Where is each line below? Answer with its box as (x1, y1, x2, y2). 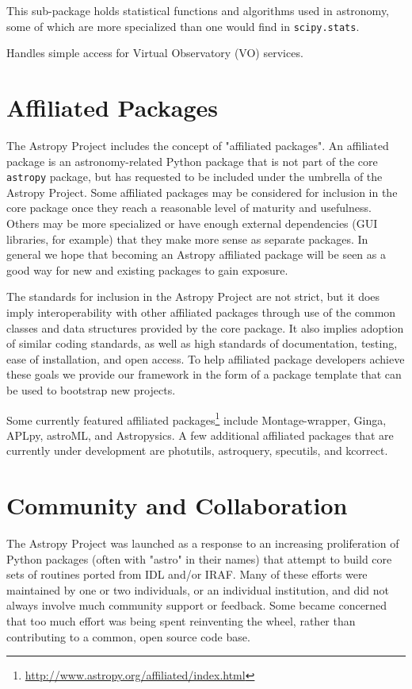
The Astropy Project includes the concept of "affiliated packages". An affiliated (6, 137, 389, 153)
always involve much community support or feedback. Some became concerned (6, 597, 387, 614)
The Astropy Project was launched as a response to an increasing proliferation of (6, 535, 399, 552)
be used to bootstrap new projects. (6, 381, 176, 398)
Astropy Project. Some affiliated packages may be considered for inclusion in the (6, 183, 398, 200)
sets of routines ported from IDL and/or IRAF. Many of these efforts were (6, 566, 368, 583)
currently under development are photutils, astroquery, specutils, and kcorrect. (6, 442, 388, 459)
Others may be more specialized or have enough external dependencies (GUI (6, 215, 378, 231)
